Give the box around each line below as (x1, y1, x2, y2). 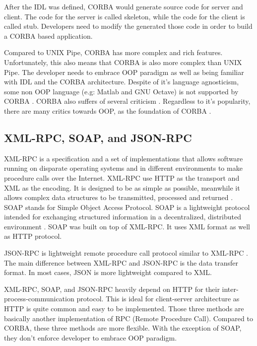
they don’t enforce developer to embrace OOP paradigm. (4, 332, 177, 343)
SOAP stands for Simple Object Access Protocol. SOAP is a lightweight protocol (4, 202, 250, 212)
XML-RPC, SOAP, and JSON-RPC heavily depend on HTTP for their (4, 283, 220, 294)
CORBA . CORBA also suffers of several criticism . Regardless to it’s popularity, (4, 96, 251, 106)
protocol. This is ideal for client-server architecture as (76, 293, 240, 304)
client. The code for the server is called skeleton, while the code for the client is (4, 11, 245, 21)
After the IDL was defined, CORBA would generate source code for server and (4, 1, 243, 11)
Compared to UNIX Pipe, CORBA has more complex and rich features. (4, 47, 223, 58)
